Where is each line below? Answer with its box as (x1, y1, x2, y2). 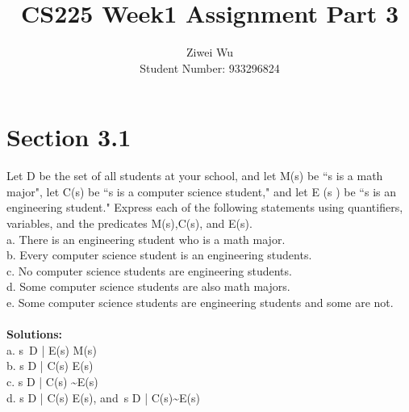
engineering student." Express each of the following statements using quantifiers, (6, 199, 403, 216)
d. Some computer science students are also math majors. (6, 278, 290, 295)
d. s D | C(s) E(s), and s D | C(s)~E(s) (6, 389, 201, 406)
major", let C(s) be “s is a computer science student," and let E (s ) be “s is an (6, 183, 396, 200)
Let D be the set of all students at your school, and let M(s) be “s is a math (6, 167, 383, 184)
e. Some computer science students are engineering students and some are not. (6, 294, 394, 310)
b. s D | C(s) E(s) (6, 357, 94, 374)
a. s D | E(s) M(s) (6, 341, 97, 358)
